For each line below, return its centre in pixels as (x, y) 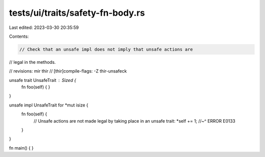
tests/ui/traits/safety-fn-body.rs (77, 13)
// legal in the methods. (32, 62)
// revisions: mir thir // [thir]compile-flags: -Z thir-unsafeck (68, 71)
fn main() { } (21, 148)
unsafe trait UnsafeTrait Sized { (42, 80)
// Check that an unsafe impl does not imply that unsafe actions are (106, 49)
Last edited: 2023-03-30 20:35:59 (44, 27)
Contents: (19, 36)
